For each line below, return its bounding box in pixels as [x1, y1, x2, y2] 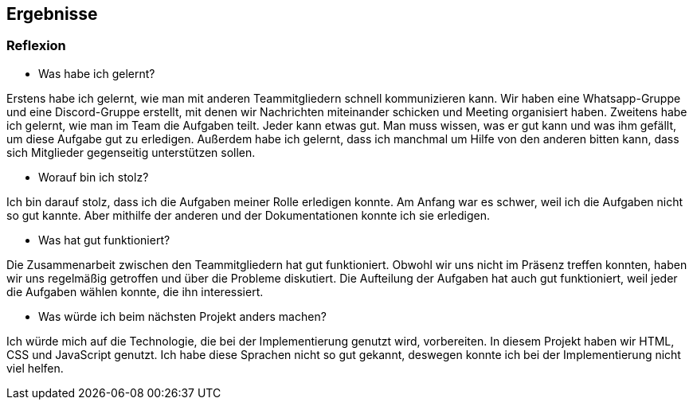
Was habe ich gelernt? [38, 66, 155, 80]
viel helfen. [6, 361, 64, 375]
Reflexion [6, 37, 66, 54]
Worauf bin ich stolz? [38, 170, 149, 184]
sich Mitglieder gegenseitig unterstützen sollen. [6, 145, 256, 159]
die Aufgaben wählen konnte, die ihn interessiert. [6, 284, 264, 299]
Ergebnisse [6, 4, 98, 24]
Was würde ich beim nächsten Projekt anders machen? [38, 309, 327, 323]
